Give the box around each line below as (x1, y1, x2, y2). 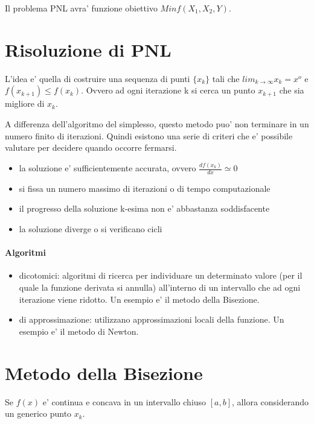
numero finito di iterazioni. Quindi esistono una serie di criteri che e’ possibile (5, 129, 293, 142)
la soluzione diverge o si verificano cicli (19, 223, 162, 235)
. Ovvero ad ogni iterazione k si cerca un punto (81, 84, 255, 97)
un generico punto (5, 407, 72, 420)
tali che (212, 72, 240, 84)
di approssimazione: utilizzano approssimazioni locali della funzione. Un (19, 313, 284, 326)
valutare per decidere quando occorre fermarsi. (5, 141, 177, 154)
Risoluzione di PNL (5, 37, 171, 62)
